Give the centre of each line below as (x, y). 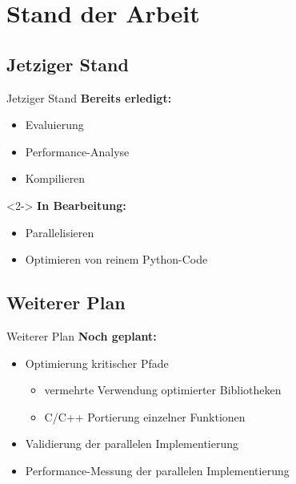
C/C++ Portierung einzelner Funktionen (145, 416)
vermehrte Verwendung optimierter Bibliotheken (163, 390)
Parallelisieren (60, 232)
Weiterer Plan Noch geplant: (82, 335)
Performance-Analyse (77, 151)
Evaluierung (54, 125)
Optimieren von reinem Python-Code (116, 259)
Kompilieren (55, 178)
